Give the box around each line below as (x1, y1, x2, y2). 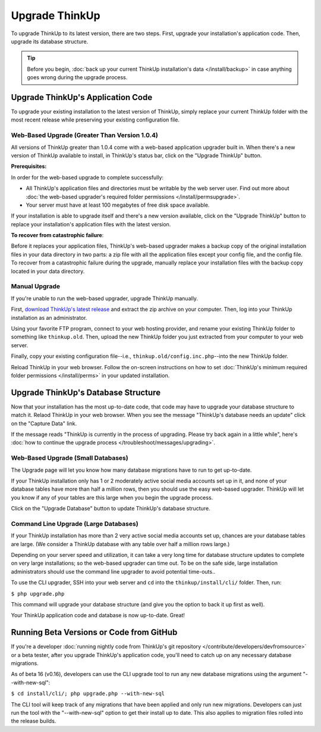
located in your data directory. (11, 267, 85, 275)
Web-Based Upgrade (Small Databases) (11, 454, 128, 462)
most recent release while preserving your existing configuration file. (11, 116, 180, 123)
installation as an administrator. (11, 314, 87, 321)
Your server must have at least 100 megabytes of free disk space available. (26, 201, 210, 208)
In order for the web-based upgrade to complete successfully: (11, 173, 163, 181)
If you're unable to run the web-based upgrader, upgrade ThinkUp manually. (11, 295, 199, 302)
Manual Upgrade (11, 282, 61, 291)
